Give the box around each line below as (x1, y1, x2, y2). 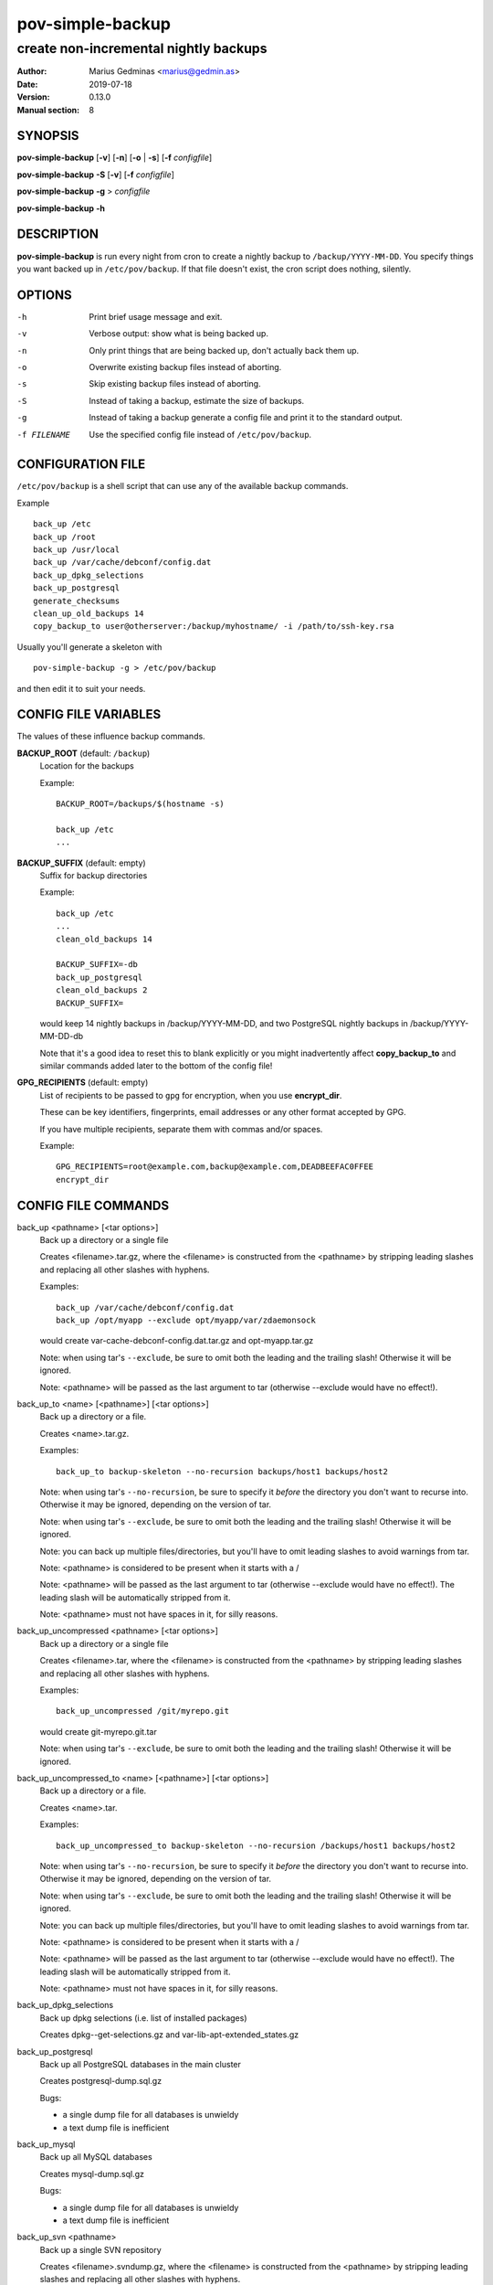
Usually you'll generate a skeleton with (16, 641, 163, 653)
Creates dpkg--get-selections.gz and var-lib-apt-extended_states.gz (39, 2029, 299, 2040)
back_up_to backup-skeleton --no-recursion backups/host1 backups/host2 (56, 1466, 388, 1476)
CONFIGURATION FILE (16, 457, 146, 473)
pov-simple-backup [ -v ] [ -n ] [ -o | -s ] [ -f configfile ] (16, 152, 213, 164)
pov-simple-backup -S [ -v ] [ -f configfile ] (16, 169, 175, 180)
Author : (16, 66, 47, 77)
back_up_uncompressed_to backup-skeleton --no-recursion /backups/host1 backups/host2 (56, 1840, 456, 1851)
